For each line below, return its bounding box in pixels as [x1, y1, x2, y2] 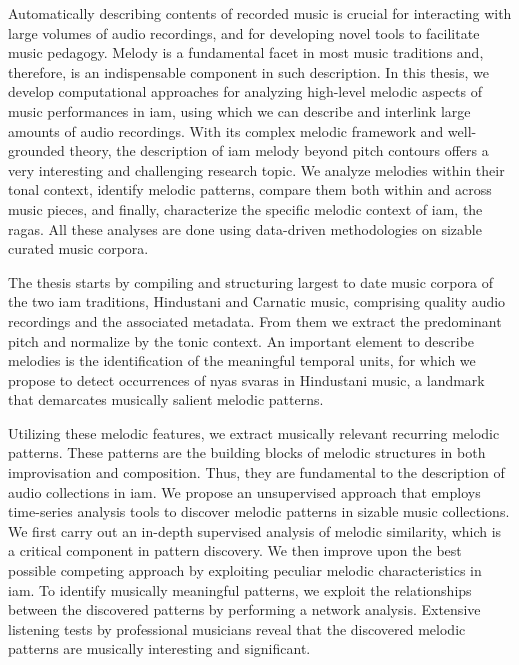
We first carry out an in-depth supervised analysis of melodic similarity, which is [8, 520, 502, 541]
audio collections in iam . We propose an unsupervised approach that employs [8, 481, 481, 502]
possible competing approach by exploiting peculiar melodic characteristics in [8, 560, 482, 581]
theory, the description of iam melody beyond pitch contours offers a [69, 140, 489, 161]
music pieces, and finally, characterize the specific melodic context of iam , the [8, 198, 483, 219]
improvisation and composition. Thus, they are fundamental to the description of [8, 462, 505, 483]
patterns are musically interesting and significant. [8, 638, 311, 659]
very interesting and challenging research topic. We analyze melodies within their [8, 159, 505, 180]
